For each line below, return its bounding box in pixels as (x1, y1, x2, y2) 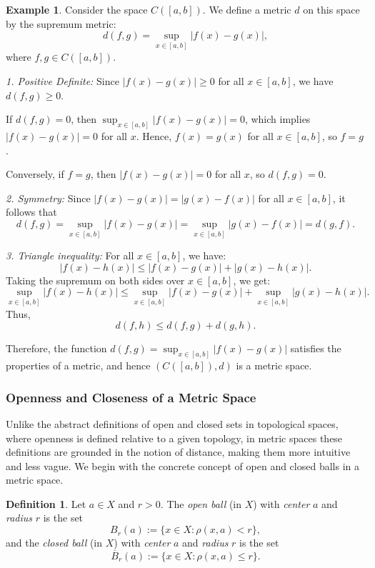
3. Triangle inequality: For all (6, 248, 134, 263)
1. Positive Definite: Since (6, 74, 119, 88)
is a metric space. (236, 358, 312, 373)
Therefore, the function (6, 341, 107, 356)
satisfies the (290, 341, 341, 356)
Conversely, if (6, 166, 64, 181)
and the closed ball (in (6, 535, 103, 550)
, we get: (233, 272, 271, 287)
